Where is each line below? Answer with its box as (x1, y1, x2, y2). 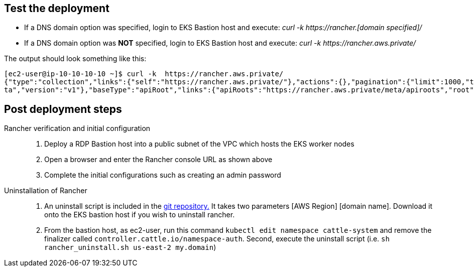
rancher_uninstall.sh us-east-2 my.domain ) (44, 243, 216, 252)
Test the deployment (4, 2, 109, 15)
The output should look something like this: (4, 54, 147, 63)
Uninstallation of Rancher (4, 186, 87, 195)
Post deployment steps (4, 102, 122, 115)
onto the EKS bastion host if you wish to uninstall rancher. (44, 210, 235, 219)
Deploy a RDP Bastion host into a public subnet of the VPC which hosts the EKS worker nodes (44, 140, 354, 149)
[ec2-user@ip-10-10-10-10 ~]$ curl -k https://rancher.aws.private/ (4, 70, 284, 78)
